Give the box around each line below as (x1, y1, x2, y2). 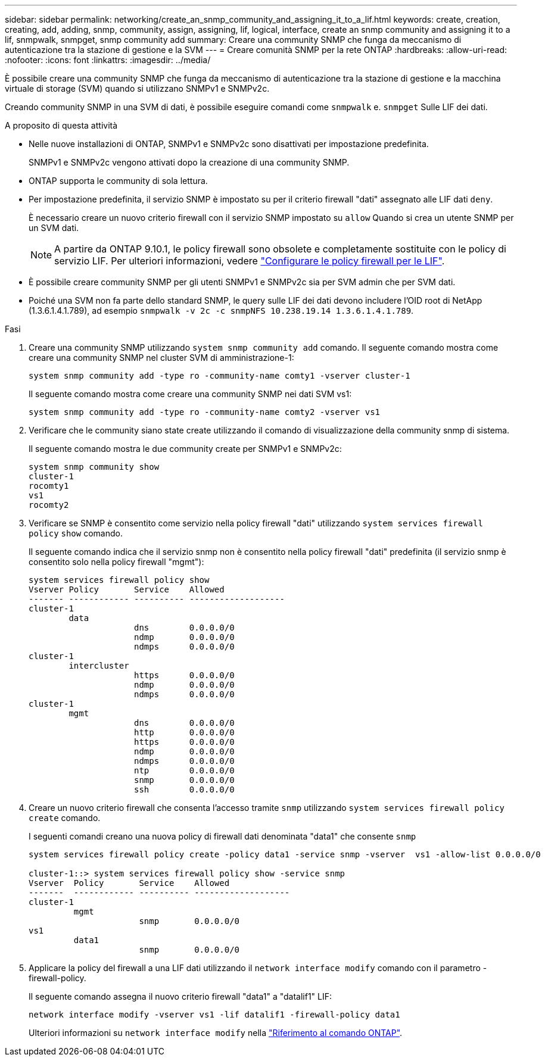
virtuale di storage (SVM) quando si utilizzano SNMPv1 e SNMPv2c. (5, 83, 270, 93)
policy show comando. (29, 528, 123, 538)
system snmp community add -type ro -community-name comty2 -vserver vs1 (29, 407, 381, 417)
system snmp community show (29, 462, 160, 472)
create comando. (29, 813, 101, 823)
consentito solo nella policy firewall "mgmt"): (29, 557, 204, 567)
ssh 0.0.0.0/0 (134, 785, 235, 794)
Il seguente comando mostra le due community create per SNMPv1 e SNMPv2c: (29, 444, 342, 454)
